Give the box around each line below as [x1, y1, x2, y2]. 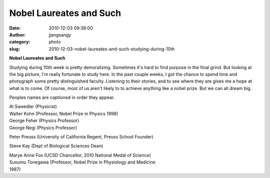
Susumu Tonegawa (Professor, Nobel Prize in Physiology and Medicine [9, 159, 156, 165]
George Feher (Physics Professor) [9, 117, 79, 123]
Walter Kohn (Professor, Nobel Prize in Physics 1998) [9, 110, 118, 116]
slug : [9, 45, 20, 52]
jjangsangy [48, 31, 71, 37]
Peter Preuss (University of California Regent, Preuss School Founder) [9, 134, 153, 140]
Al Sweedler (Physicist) [9, 103, 57, 109]
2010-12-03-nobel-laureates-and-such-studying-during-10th [48, 45, 175, 52]
